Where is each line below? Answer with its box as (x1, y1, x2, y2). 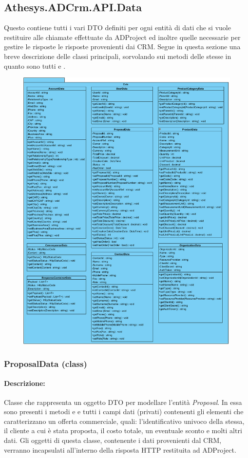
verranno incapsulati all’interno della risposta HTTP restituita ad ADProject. (4, 444, 236, 455)
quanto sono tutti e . (4, 60, 66, 71)
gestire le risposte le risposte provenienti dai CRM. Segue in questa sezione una (4, 41, 241, 52)
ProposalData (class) (4, 357, 87, 369)
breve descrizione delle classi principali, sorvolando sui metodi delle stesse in (4, 51, 231, 61)
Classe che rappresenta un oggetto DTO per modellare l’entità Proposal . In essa (4, 397, 242, 407)
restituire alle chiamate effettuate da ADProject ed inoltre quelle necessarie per (4, 32, 241, 42)
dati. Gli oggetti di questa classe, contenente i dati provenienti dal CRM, (4, 435, 222, 445)
